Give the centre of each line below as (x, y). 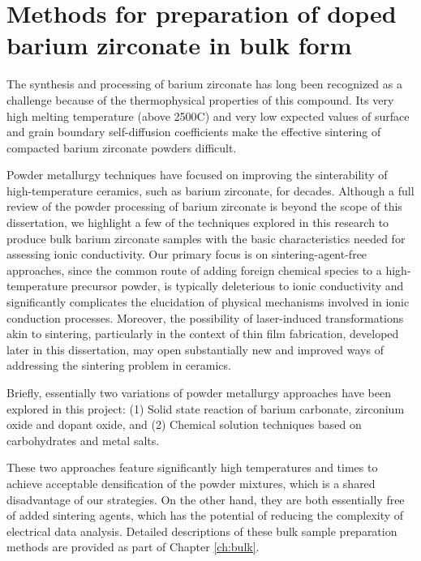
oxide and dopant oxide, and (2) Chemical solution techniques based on (184, 424)
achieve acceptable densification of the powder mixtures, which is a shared (191, 483)
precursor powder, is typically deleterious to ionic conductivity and (237, 286)
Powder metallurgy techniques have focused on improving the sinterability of (197, 175)
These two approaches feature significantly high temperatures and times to (192, 467)
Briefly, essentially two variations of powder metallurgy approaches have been (199, 392)
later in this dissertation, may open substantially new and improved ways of (195, 349)
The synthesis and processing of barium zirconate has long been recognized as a (204, 84)
